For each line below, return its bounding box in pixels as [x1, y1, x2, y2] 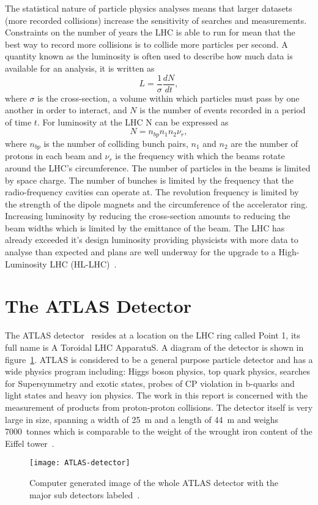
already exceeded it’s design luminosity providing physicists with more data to [5, 233, 298, 246]
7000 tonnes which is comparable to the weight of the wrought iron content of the [5, 425, 312, 438]
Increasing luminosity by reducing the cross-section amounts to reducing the [5, 209, 290, 222]
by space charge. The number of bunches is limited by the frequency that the [5, 173, 294, 186]
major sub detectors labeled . [29, 488, 140, 501]
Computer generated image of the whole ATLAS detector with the [29, 476, 279, 488]
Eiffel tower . [5, 436, 54, 449]
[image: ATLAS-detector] [29, 458, 130, 468]
